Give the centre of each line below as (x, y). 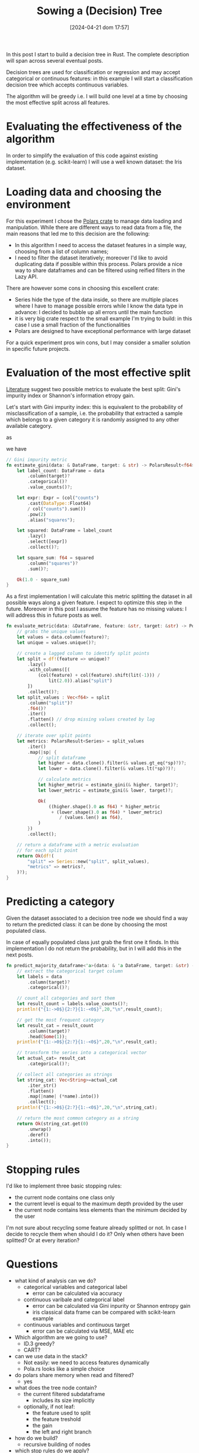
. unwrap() (39, 1129)
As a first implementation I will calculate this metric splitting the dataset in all (99, 596)
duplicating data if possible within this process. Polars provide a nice (98, 264)
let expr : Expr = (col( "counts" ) (58, 498)
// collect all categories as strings (65, 1074)
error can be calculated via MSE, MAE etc (83, 1331)
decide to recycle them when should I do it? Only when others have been (95, 1234)
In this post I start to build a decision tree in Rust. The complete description (98, 54)
